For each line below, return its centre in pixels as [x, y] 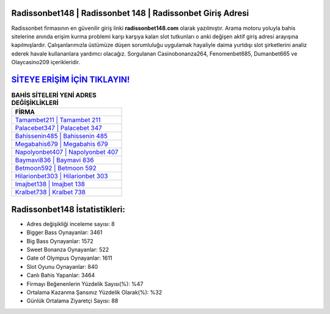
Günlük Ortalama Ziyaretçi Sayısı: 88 [72, 301]
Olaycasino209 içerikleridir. [46, 62]
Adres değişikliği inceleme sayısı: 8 [71, 224]
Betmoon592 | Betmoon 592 [56, 168]
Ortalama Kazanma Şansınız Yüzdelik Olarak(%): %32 [94, 292]
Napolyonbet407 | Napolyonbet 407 [67, 152]
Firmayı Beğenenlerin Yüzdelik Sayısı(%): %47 [85, 283]
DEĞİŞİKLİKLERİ [35, 103]
